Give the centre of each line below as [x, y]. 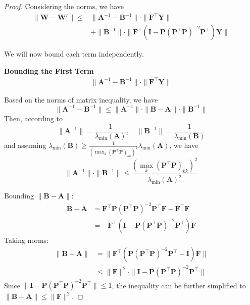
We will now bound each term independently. [74, 54]
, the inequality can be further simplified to [179, 285]
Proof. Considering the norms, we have [64, 6]
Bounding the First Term [49, 70]
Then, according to [33, 118]
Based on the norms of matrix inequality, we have [81, 99]
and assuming [25, 145]
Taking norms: [27, 240]
